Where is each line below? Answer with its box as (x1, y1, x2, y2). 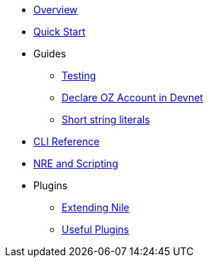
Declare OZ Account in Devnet (62, 91, 203, 103)
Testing (62, 69, 96, 82)
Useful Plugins (62, 223, 130, 235)
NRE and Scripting (33, 157, 118, 169)
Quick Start (33, 26, 86, 38)
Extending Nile (62, 201, 130, 213)
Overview (33, 4, 78, 16)
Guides (33, 47, 67, 60)
